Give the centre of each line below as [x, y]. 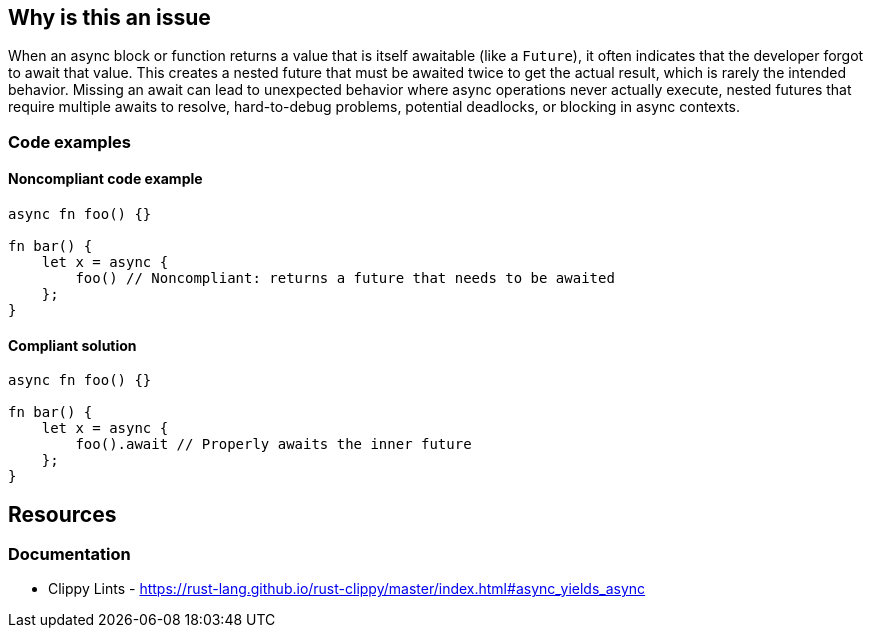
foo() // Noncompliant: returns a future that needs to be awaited [345, 278]
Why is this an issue [109, 17]
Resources [62, 514]
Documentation [69, 554]
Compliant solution [72, 345]
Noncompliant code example [105, 179]
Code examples [70, 141]
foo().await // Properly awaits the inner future [273, 444]
